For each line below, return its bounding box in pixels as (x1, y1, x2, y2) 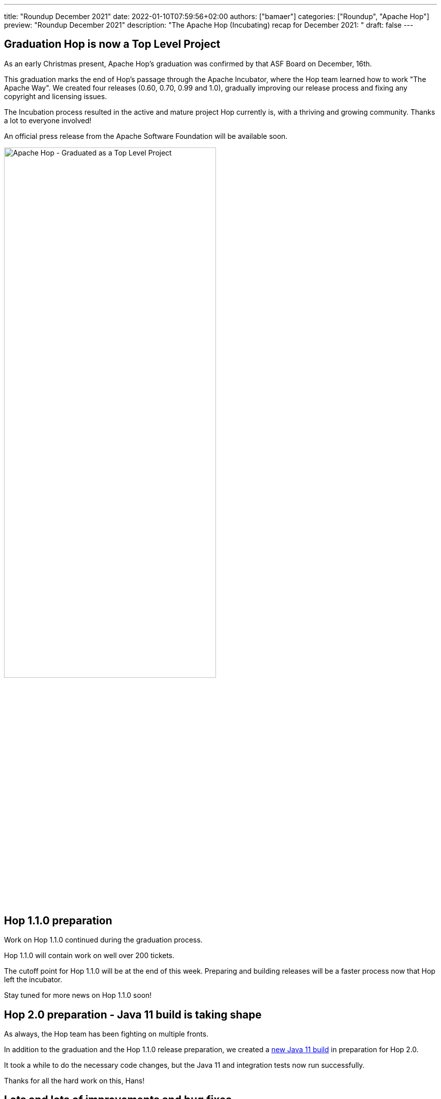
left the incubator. (4, 975, 62, 984)
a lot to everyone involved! (4, 116, 92, 125)
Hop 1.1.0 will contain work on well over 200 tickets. (4, 951, 175, 960)
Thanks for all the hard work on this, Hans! (4, 1076, 144, 1085)
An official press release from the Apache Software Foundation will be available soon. (4, 131, 287, 140)
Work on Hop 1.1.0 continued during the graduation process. (4, 935, 203, 945)
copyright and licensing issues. (4, 92, 107, 101)
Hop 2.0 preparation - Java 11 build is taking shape (4, 1008, 262, 1021)
